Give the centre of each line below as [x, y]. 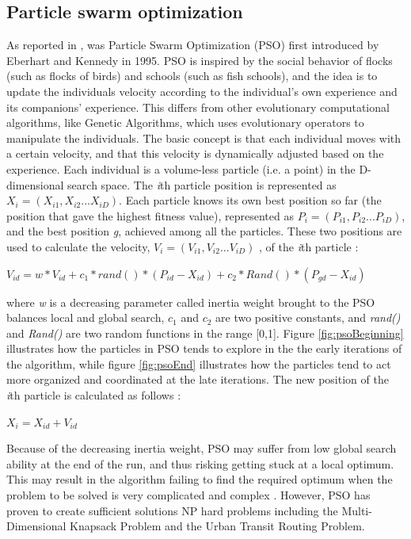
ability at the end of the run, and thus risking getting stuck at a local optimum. [200, 463]
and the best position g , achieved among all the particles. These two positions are [204, 231]
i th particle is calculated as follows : [94, 395]
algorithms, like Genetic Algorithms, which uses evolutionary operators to [185, 122]
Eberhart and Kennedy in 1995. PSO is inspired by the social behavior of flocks [200, 60]
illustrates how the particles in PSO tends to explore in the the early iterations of [204, 348]
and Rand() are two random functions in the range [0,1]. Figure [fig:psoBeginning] [205, 333]
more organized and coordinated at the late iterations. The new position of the [198, 379]
